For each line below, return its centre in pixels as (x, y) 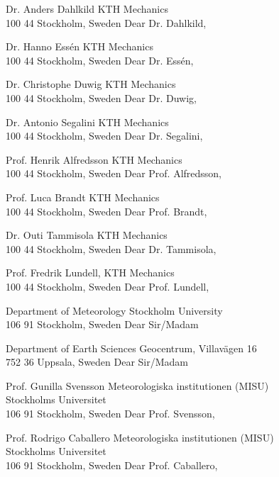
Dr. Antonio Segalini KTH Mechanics (87, 122)
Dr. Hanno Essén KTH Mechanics (80, 46)
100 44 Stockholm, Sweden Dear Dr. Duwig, (101, 97)
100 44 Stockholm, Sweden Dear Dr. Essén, (100, 60)
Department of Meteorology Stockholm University (114, 310)
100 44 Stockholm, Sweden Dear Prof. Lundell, (108, 286)
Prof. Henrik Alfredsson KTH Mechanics (94, 159)
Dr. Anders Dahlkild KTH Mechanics (87, 9)
